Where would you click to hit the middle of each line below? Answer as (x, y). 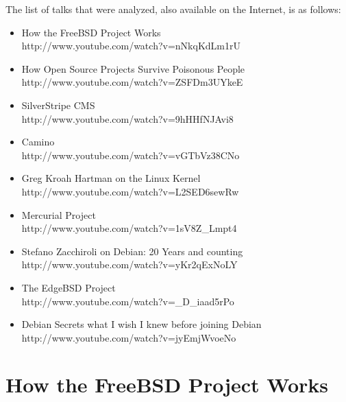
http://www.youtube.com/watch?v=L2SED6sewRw (130, 191)
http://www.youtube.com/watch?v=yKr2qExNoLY (129, 264)
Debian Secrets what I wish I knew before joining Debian (141, 324)
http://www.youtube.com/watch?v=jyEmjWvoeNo (129, 337)
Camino (38, 142)
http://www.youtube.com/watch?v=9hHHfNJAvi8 (127, 118)
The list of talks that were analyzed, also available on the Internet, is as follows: (173, 9)
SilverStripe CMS (58, 105)
